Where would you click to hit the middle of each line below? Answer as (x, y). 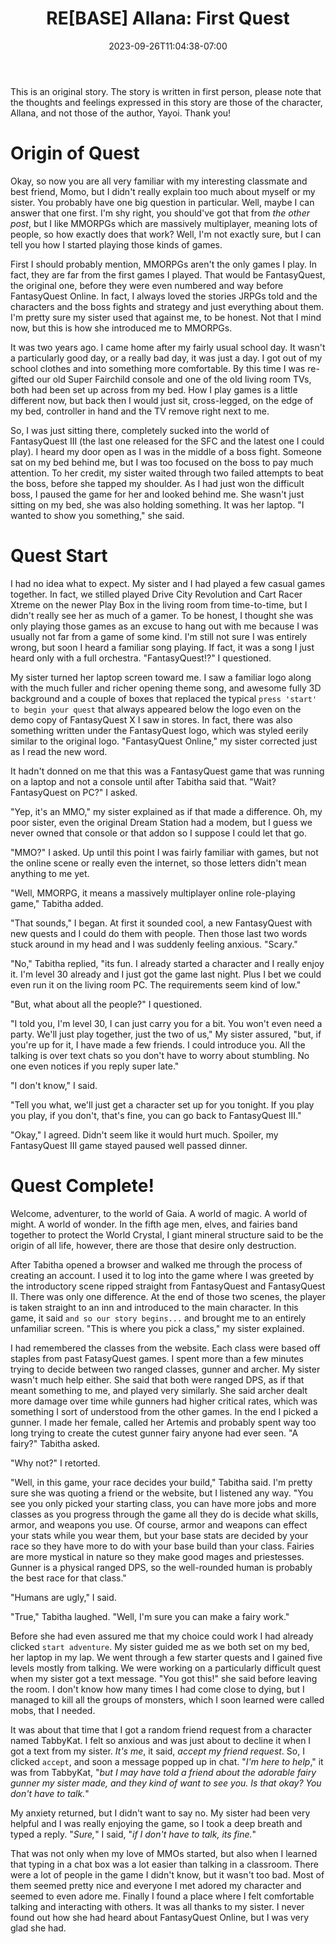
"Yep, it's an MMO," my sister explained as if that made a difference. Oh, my (166, 811)
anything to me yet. (50, 873)
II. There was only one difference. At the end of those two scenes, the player (168, 1296)
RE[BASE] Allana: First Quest (168, 18)
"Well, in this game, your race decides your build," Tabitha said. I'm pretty (161, 1482)
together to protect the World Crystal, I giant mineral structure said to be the (167, 1234)
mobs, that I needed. (53, 1710)
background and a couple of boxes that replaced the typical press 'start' (164, 698)
